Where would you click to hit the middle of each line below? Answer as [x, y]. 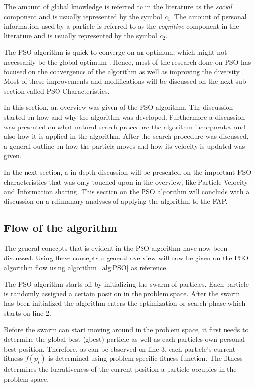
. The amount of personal [208, 16]
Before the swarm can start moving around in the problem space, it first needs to [126, 329]
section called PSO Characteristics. [57, 90]
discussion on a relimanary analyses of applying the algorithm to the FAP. [116, 201]
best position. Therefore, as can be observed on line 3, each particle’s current [120, 348]
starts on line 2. [28, 313]
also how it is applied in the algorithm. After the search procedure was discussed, [126, 136]
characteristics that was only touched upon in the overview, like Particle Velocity [126, 181]
